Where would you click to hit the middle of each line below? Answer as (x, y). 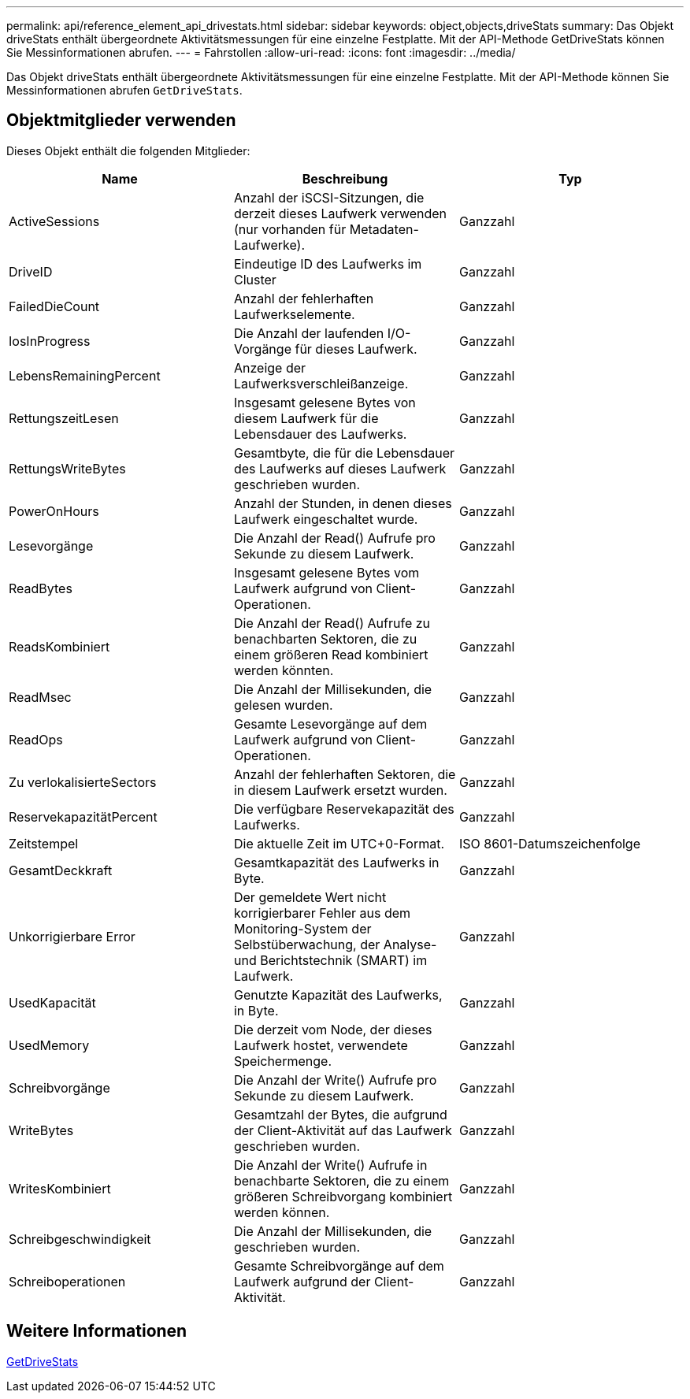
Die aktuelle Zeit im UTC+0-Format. (339, 843)
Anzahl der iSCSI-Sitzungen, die (329, 197)
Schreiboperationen (67, 1281)
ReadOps (36, 739)
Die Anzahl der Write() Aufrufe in (330, 1165)
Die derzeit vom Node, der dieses (333, 1029)
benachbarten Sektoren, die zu (325, 638)
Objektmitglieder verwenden (121, 121)
